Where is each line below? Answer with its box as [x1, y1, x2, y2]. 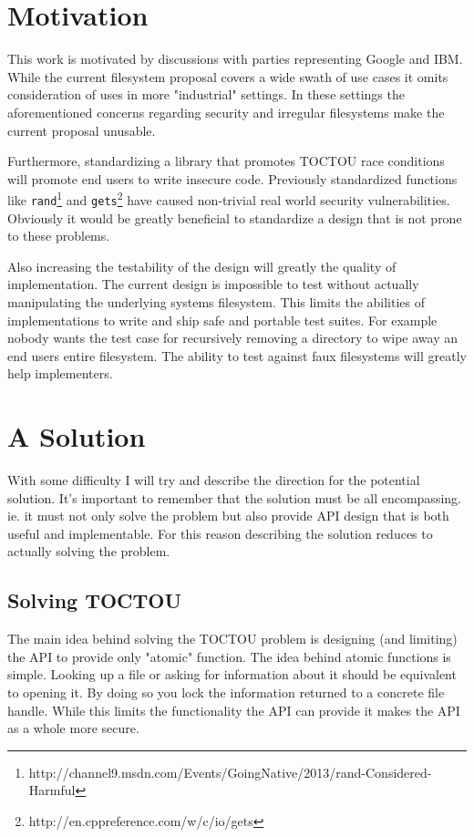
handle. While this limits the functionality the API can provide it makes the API [7, 700, 460, 719]
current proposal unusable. [7, 120, 156, 139]
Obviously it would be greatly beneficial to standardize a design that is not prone [7, 208, 462, 227]
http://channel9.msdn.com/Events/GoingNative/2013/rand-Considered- [28, 762, 432, 781]
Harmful [28, 780, 76, 800]
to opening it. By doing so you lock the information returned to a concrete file [7, 683, 445, 702]
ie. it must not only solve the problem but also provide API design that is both [7, 506, 449, 525]
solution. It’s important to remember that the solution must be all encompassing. [7, 488, 461, 507]
